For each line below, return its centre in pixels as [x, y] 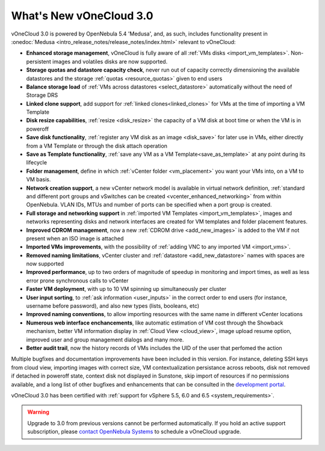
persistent [39, 61]
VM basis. [39, 179]
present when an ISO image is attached [75, 238]
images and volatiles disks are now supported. [110, 61]
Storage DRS [42, 95]
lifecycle [37, 163]
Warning [38, 412]
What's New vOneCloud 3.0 [82, 16]
